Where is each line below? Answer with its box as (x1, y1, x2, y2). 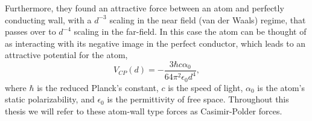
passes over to (5, 25, 56, 38)
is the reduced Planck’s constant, (37, 81, 159, 93)
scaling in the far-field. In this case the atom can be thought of (74, 25, 307, 38)
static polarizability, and (5, 93, 95, 105)
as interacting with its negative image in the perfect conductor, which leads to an (5, 37, 306, 49)
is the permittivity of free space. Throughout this (107, 93, 289, 105)
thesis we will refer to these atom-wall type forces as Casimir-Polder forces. (5, 105, 282, 117)
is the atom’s (257, 81, 305, 93)
